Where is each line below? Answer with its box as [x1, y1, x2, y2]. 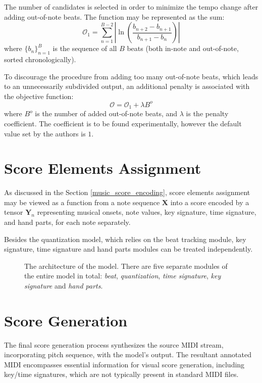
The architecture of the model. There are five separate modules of [24, 260, 228, 271]
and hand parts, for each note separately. [4, 217, 131, 227]
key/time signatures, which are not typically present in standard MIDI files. [4, 369, 239, 379]
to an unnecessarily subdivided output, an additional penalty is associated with [4, 81, 250, 91]
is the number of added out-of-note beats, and [35, 108, 178, 119]
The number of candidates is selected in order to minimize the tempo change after [4, 2, 258, 12]
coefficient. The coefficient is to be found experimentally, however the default [4, 118, 242, 128]
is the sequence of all [53, 43, 117, 54]
